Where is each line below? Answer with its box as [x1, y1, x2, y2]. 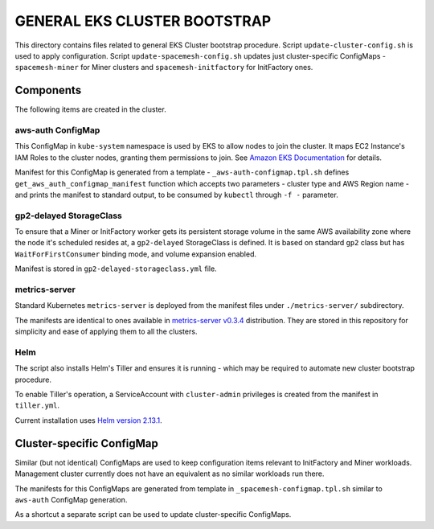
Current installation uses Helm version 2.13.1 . [14, 415, 162, 425]
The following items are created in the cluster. [14, 105, 166, 114]
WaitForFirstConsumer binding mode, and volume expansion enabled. [14, 249, 257, 259]
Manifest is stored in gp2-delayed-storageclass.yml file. [14, 264, 217, 273]
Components [14, 84, 82, 97]
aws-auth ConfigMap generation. [14, 494, 128, 504]
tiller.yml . [14, 400, 60, 410]
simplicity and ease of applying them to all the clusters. [14, 326, 198, 337]
